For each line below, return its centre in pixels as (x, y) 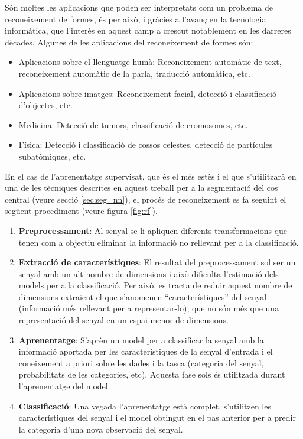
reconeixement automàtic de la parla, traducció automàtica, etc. (134, 73)
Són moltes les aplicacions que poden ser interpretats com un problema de (139, 7)
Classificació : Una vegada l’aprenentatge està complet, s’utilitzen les (145, 406)
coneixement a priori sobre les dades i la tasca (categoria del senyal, (141, 362)
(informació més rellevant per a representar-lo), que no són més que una (149, 308)
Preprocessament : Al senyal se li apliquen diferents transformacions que (153, 230)
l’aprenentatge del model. (64, 386)
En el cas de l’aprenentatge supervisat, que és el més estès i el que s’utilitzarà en (151, 176)
